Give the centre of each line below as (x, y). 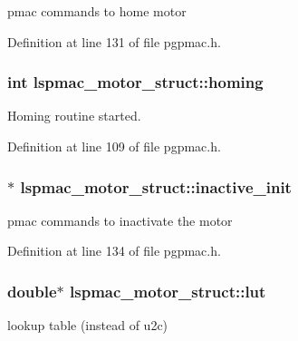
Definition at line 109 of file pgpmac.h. (114, 146)
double (32, 291)
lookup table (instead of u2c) (88, 325)
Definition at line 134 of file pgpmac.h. (114, 251)
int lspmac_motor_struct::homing (135, 82)
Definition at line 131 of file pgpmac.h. (114, 41)
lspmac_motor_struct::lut (168, 291)
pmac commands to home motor (97, 11)
